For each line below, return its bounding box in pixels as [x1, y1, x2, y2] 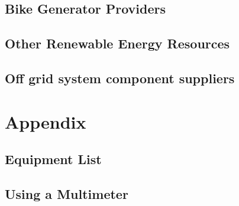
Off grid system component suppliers [5, 68, 235, 87]
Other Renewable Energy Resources [5, 34, 230, 53]
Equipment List [5, 150, 102, 168]
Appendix [5, 109, 86, 133]
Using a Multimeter [5, 184, 128, 202]
